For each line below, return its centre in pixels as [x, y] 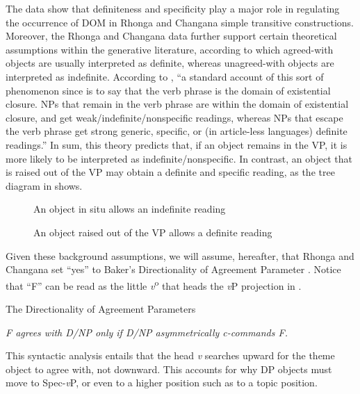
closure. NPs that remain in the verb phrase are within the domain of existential [177, 104]
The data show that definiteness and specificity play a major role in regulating [173, 8]
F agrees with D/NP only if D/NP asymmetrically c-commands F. [147, 332]
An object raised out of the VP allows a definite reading [153, 232]
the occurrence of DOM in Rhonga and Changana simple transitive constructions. [180, 22]
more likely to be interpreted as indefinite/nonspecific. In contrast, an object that [179, 158]
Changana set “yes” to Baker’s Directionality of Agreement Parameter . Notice [173, 269]
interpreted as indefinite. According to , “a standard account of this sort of [165, 76]
